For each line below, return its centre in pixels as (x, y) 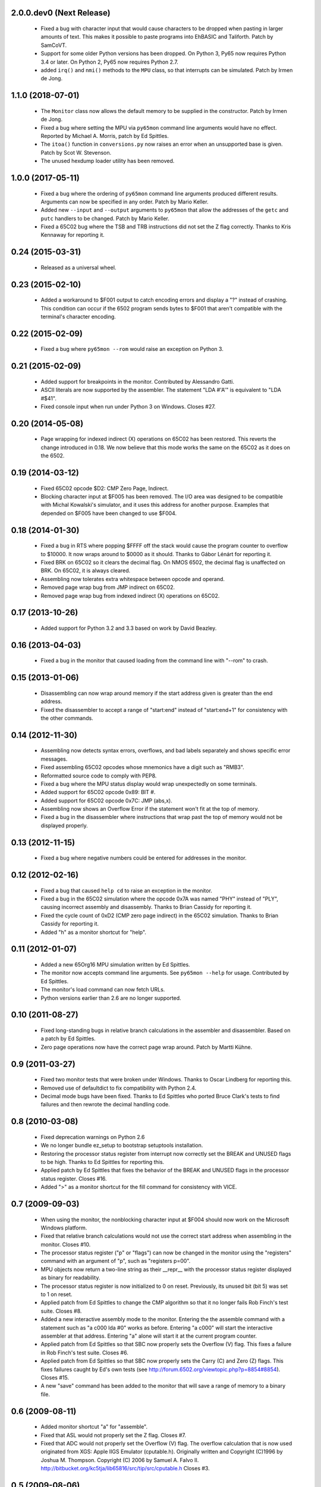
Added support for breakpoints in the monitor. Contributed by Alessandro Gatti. (138, 381)
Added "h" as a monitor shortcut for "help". (94, 932)
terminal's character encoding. (78, 317)
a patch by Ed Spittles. (68, 1039)
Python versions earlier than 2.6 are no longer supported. (111, 998)
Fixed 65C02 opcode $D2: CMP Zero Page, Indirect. (105, 488)
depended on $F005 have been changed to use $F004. (109, 513)
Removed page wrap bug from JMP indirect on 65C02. (108, 587)
